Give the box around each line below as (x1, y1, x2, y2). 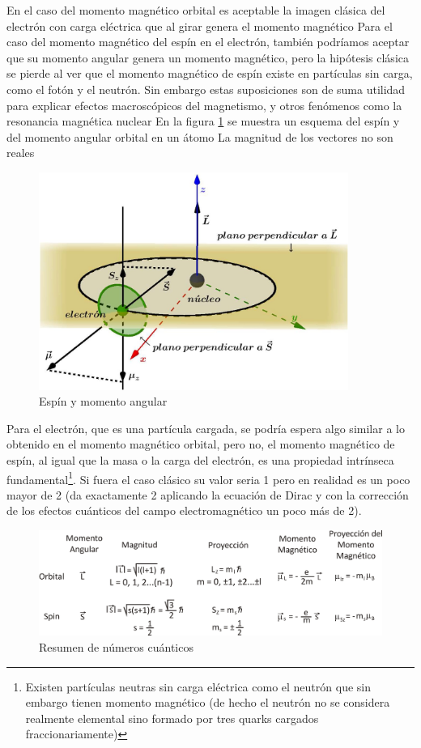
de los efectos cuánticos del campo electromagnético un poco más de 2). (6, 502, 362, 519)
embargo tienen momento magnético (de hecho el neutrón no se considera (25, 694, 390, 711)
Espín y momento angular (39, 393, 168, 410)
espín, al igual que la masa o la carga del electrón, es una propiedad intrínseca (6, 451, 394, 468)
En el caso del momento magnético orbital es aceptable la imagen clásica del (6, 2, 385, 18)
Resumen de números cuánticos (39, 639, 193, 656)
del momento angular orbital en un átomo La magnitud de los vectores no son (6, 128, 393, 145)
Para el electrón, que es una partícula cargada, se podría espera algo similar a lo (6, 419, 405, 436)
